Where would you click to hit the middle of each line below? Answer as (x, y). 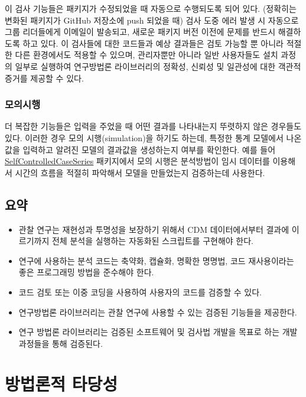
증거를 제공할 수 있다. (44, 78)
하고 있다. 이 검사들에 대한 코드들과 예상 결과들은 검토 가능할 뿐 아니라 (153, 43)
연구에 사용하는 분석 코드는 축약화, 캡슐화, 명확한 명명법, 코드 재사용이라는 (156, 260)
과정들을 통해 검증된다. (61, 343)
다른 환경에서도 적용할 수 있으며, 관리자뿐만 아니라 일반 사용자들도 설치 (147, 55)
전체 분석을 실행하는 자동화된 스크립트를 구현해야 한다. (152, 241)
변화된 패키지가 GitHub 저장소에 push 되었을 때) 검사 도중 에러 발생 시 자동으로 (152, 20)
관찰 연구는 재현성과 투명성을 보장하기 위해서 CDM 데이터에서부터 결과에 (154, 229)
